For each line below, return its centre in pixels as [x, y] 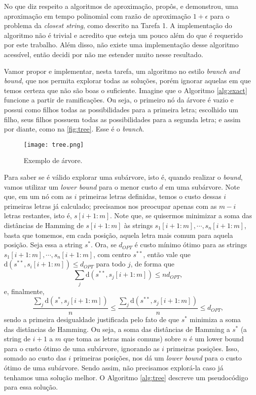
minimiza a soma [215, 319]
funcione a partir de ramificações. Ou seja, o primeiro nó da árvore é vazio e [119, 100]
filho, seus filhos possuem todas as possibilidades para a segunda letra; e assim [122, 119]
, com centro [112, 254]
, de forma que [152, 264]
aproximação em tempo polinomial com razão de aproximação [97, 16]
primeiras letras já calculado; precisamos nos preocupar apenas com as [110, 206]
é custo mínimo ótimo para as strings [191, 245]
